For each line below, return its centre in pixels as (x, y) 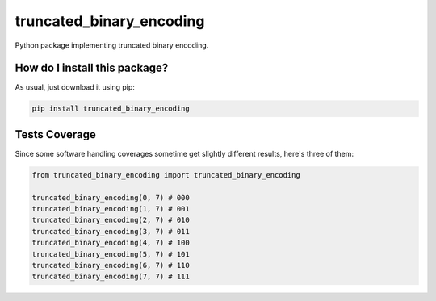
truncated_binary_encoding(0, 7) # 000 (111, 197)
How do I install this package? (92, 68)
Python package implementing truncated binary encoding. (112, 45)
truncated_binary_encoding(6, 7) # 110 (111, 265)
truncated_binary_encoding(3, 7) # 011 (111, 231)
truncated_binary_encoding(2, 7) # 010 (111, 220)
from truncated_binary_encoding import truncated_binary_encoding (166, 175)
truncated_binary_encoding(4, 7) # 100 (111, 243)
